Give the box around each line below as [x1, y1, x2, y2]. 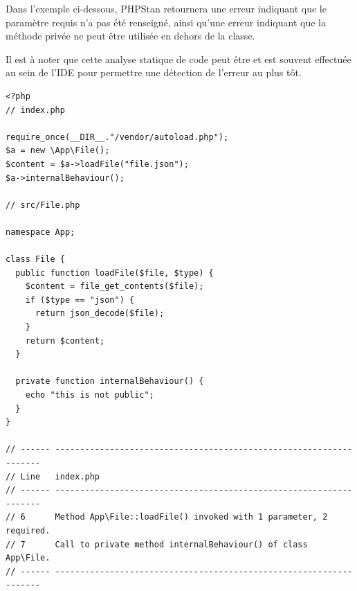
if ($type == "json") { [25, 294, 135, 305]
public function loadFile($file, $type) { [15, 267, 214, 278]
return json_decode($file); [35, 308, 165, 319]
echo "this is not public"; [25, 390, 154, 400]
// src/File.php [6, 200, 80, 210]
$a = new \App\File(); [6, 145, 110, 156]
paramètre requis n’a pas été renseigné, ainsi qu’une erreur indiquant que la [6, 15, 326, 29]
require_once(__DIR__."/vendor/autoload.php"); [6, 132, 229, 142]
